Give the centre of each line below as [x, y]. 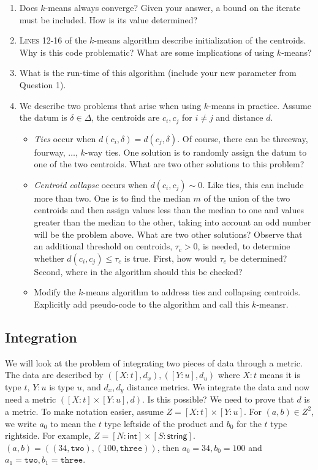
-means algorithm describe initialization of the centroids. [200, 40]
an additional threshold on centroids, [103, 246]
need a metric [31, 399]
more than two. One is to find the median [112, 198]
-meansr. [272, 304]
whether [49, 258]
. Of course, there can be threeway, [243, 138]
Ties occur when [65, 138]
